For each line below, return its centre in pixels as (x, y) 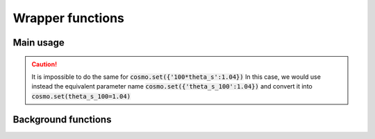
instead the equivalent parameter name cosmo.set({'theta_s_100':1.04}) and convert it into (172, 86)
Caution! (44, 64)
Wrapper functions (68, 18)
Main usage (39, 43)
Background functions (62, 119)
